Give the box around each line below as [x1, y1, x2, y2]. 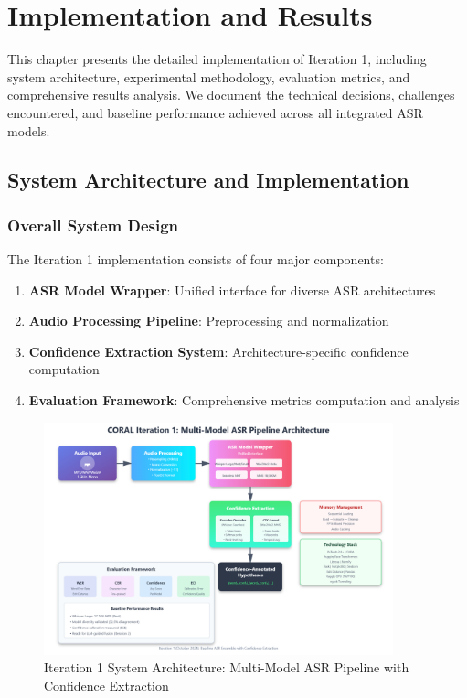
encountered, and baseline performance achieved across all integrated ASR [7, 102, 423, 122]
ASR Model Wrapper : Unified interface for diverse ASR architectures [28, 280, 436, 299]
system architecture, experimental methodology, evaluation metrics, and [7, 67, 410, 86]
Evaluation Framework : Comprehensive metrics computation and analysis [28, 391, 460, 410]
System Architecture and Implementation [7, 166, 409, 194]
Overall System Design [7, 213, 179, 236]
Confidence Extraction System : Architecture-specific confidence [28, 341, 409, 360]
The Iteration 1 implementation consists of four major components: [7, 250, 384, 269]
